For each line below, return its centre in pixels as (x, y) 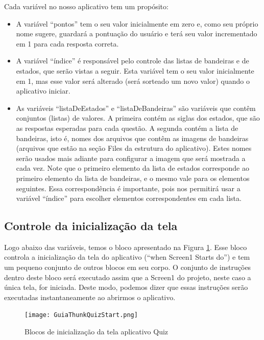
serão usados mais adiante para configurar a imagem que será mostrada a (131, 158)
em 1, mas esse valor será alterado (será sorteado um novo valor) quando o (133, 81)
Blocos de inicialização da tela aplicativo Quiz (97, 332)
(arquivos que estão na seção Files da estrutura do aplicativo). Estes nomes (134, 148)
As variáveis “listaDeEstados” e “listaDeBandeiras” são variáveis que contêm (136, 108)
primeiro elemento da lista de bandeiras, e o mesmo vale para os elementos (133, 178)
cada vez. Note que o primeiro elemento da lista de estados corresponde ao (133, 168)
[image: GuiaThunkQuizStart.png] (81, 315)
